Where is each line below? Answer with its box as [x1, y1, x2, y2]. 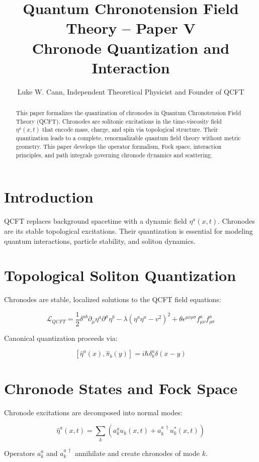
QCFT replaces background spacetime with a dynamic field [4, 216, 187, 226]
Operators [4, 447, 35, 458]
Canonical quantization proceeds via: [4, 332, 118, 343]
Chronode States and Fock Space [4, 378, 237, 398]
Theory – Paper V [66, 18, 196, 38]
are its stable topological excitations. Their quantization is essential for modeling [4, 225, 253, 236]
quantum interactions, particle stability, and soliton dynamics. [4, 235, 196, 246]
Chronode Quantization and [32, 37, 230, 58]
